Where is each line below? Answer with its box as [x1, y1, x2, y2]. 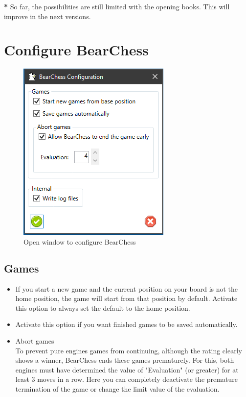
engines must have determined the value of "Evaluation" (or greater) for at [15, 364, 239, 374]
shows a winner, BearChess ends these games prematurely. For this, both [15, 355, 234, 365]
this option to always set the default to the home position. [15, 302, 190, 313]
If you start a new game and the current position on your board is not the [15, 283, 238, 294]
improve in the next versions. [4, 11, 91, 21]
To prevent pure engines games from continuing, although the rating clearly [15, 345, 242, 355]
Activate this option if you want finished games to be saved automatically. [15, 319, 238, 329]
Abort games [15, 336, 54, 346]
